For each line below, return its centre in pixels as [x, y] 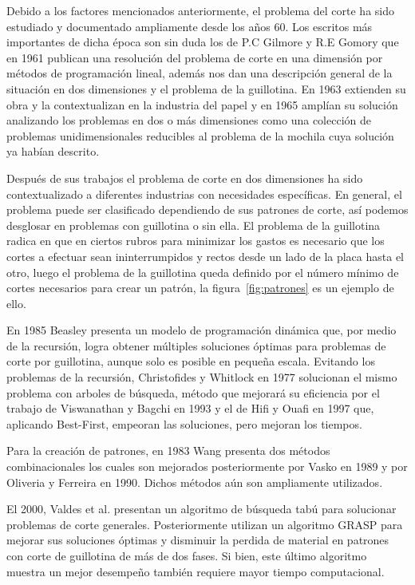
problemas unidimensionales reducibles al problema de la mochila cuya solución [200, 135]
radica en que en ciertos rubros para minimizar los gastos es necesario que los [196, 241]
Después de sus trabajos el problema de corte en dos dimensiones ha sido [185, 178]
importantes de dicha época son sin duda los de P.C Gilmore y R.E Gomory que [203, 42]
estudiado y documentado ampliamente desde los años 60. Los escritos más [190, 26]
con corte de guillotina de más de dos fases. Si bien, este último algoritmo [187, 555]
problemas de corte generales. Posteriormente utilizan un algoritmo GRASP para [205, 524]
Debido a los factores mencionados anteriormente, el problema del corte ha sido [200, 10]
